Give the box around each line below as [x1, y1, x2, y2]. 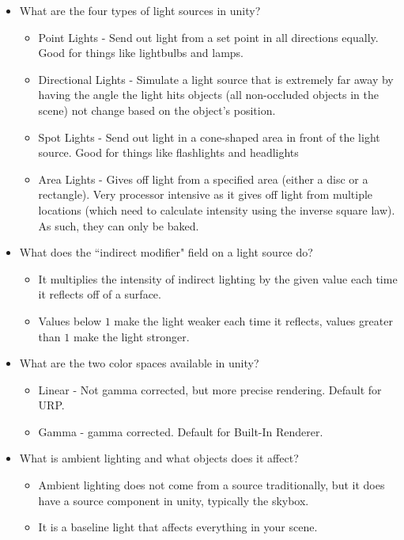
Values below [38, 312, 102, 329]
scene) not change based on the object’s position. [38, 101, 276, 118]
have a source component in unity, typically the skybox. [38, 492, 309, 508]
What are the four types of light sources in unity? [19, 2, 261, 18]
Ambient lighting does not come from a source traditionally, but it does [38, 477, 385, 493]
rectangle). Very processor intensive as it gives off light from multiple [38, 186, 373, 203]
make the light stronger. [73, 328, 190, 344]
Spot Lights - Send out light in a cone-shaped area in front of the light [38, 128, 380, 145]
